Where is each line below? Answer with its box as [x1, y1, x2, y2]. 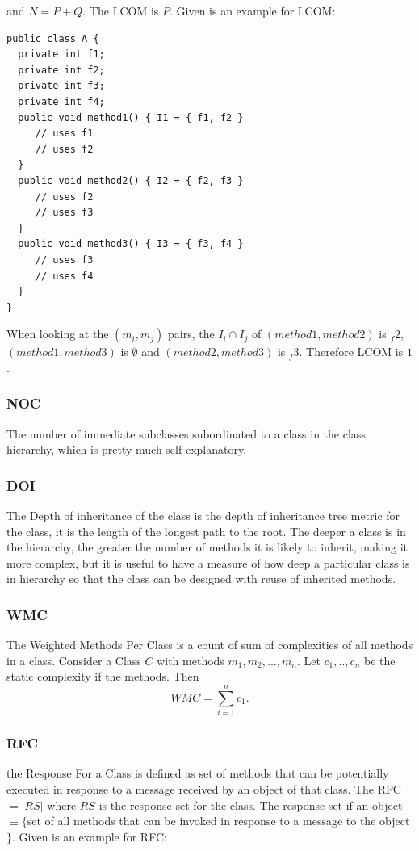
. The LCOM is [82, 2, 159, 19]
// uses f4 [35, 270, 94, 282]
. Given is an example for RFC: [12, 828, 167, 845]
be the [363, 652, 396, 669]
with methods [157, 652, 224, 669]
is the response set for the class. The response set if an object [98, 796, 403, 813]
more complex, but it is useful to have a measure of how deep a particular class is [6, 554, 410, 571]
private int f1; [18, 48, 105, 61]
